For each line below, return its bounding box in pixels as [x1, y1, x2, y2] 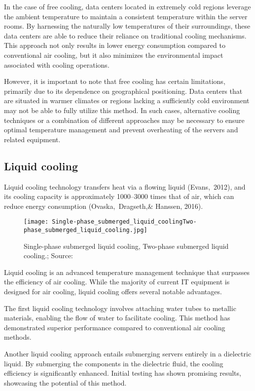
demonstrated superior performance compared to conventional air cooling [4, 322, 225, 332]
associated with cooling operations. [4, 59, 109, 70]
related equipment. [4, 134, 61, 144]
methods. [4, 332, 32, 342]
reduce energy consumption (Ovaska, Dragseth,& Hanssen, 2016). [4, 200, 203, 211]
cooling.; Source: [24, 250, 73, 261]
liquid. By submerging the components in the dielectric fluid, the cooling [4, 358, 223, 368]
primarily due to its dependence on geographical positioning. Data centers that [4, 85, 243, 96]
